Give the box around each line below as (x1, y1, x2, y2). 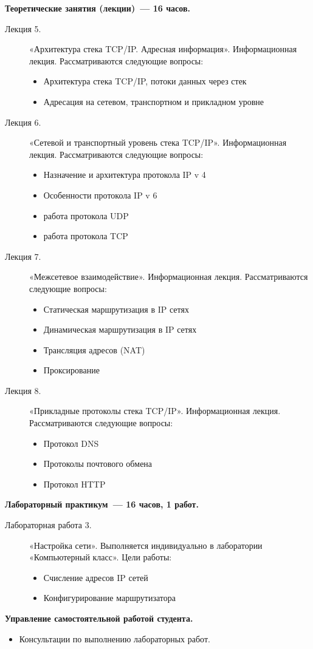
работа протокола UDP (43, 209, 129, 222)
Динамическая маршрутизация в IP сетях (43, 323, 197, 336)
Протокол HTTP (43, 477, 106, 490)
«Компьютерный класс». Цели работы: (29, 551, 172, 563)
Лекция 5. (5, 22, 41, 35)
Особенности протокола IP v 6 (43, 188, 157, 201)
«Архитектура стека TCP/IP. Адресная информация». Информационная (29, 42, 297, 55)
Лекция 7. (5, 250, 41, 262)
